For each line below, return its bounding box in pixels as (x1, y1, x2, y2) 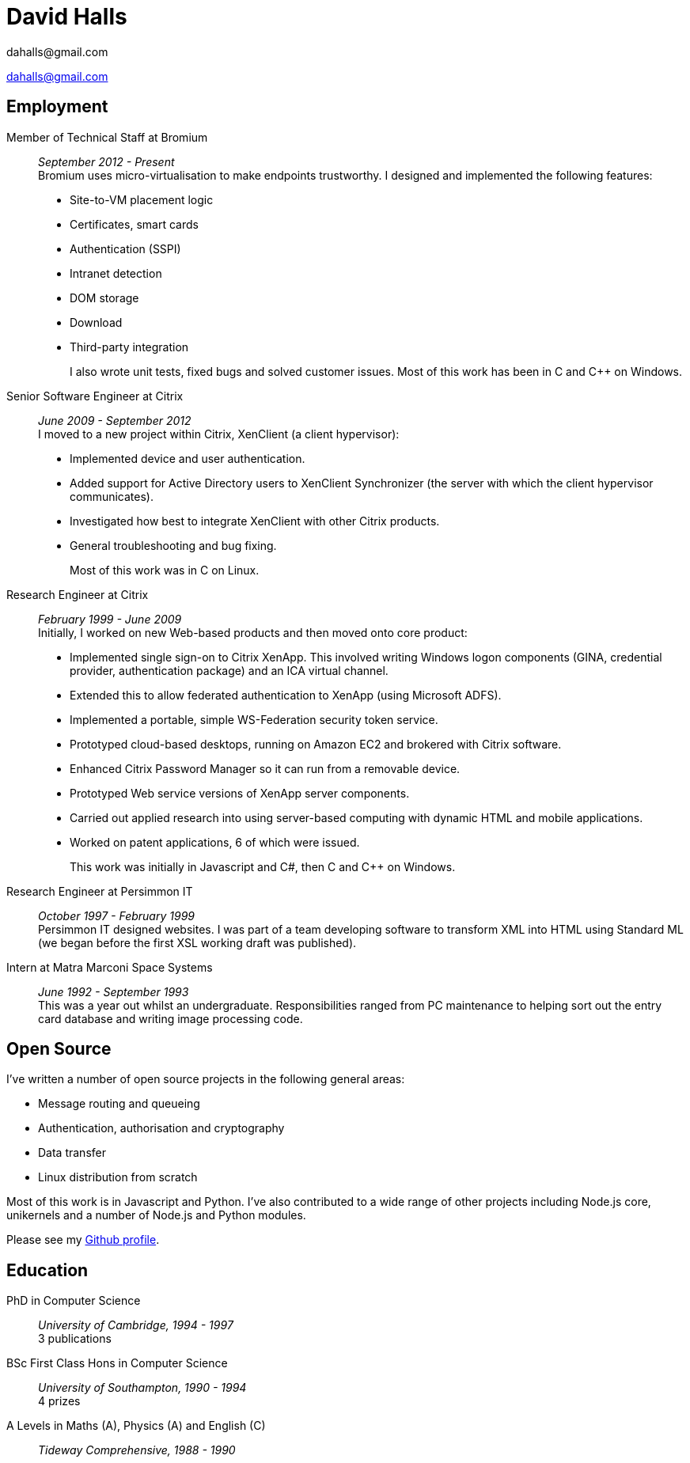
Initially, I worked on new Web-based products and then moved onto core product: (38, 625, 468, 639)
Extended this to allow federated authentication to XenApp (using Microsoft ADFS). (70, 688, 502, 702)
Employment (6, 97, 108, 117)
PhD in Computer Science (6, 1294, 141, 1308)
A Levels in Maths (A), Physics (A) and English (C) (6, 1419, 266, 1433)
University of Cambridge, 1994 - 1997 (38, 1318, 233, 1332)
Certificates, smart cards (70, 217, 199, 231)
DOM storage (70, 290, 139, 305)
